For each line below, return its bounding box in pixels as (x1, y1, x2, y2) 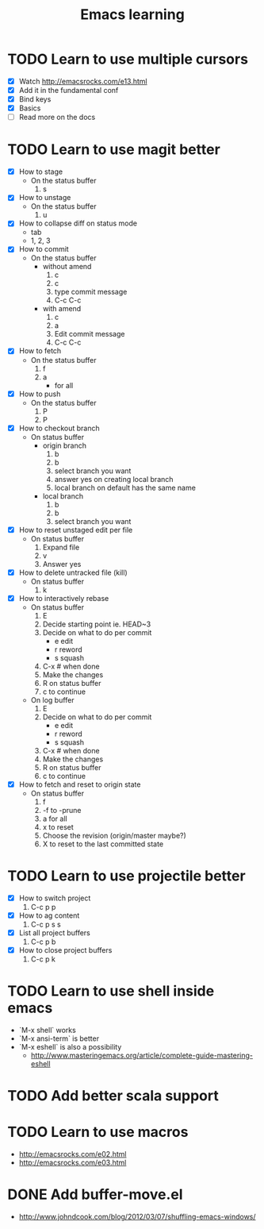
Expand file (42, 542, 80, 552)
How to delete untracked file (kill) (18, 568, 128, 577)
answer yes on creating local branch (54, 474, 174, 484)
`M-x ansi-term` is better (18, 1034, 100, 1043)
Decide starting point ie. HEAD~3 (42, 619, 151, 629)
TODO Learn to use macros (7, 1123, 189, 1141)
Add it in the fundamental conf (18, 86, 119, 94)
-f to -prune (42, 805, 82, 815)
